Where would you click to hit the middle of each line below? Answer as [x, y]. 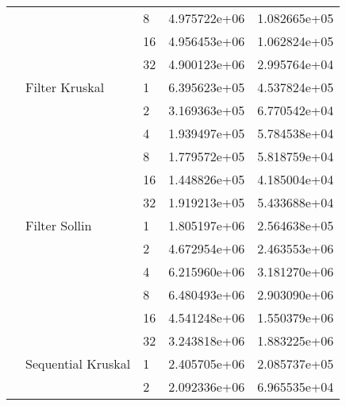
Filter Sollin [59, 225]
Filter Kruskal [65, 87]
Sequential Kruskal [78, 363]
